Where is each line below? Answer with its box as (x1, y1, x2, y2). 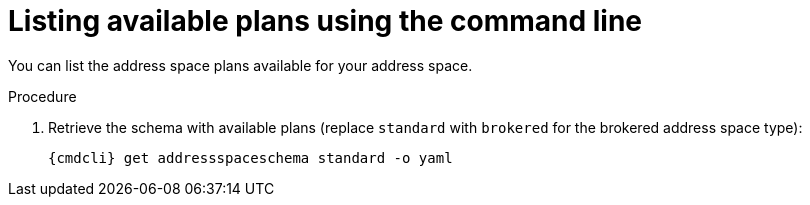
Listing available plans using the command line (8, 4, 642, 38)
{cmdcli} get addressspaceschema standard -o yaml (48, 149, 453, 166)
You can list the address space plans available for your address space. (8, 56, 473, 74)
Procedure (8, 87, 77, 105)
